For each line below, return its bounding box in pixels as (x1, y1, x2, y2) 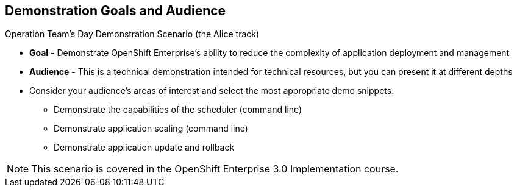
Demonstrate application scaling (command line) (54, 123, 248, 134)
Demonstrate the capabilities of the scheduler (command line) (54, 104, 302, 115)
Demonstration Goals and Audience (5, 3, 226, 18)
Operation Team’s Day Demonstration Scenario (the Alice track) (5, 29, 260, 40)
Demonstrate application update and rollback (54, 142, 235, 153)
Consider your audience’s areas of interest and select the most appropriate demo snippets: (29, 85, 394, 96)
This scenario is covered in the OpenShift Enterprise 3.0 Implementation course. (31, 163, 399, 176)
